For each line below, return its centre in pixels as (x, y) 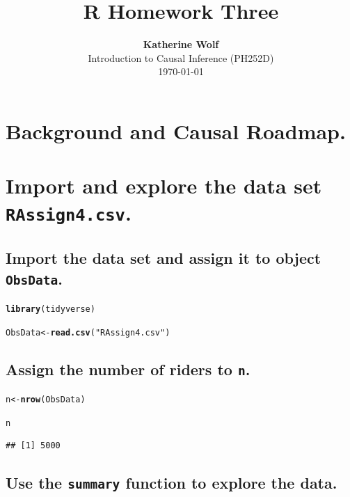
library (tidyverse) (50, 309)
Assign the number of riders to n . (128, 369)
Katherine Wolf (181, 44)
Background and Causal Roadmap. (176, 131)
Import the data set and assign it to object (164, 258)
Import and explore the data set (164, 186)
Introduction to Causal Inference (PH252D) (181, 57)
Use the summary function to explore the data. (172, 483)
